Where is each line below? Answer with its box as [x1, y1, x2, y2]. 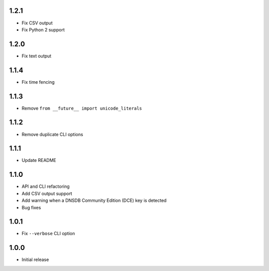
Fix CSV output [21, 20, 53, 26]
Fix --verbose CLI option [21, 231, 75, 237]
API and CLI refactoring [21, 183, 70, 189]
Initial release [21, 257, 49, 263]
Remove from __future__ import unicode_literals [21, 105, 142, 111]
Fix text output [21, 53, 52, 59]
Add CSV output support [21, 190, 72, 196]
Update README [21, 157, 57, 163]
